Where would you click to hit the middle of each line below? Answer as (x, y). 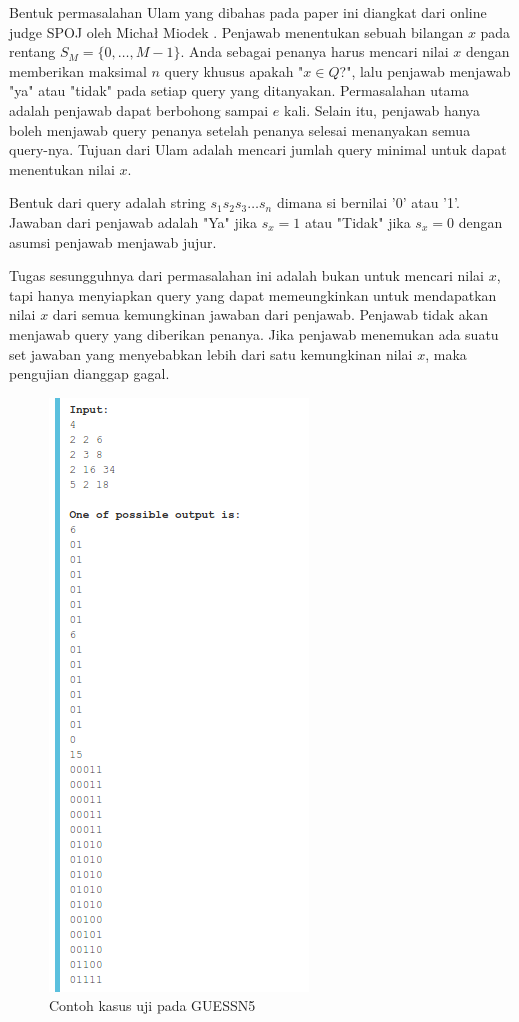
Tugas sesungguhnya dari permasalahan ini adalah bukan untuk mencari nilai (246, 275)
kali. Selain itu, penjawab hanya (382, 109)
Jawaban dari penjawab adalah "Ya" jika (133, 221)
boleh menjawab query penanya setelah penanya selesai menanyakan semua (240, 129)
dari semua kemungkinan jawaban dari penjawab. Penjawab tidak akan (270, 314)
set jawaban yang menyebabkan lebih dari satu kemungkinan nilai (211, 353)
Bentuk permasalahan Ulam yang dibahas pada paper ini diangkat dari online (248, 12)
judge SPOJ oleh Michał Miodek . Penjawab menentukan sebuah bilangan (236, 31)
